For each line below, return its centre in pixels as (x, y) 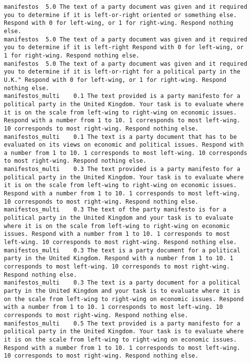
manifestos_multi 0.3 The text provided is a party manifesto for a (122, 169)
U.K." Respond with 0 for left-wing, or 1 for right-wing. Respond (115, 80)
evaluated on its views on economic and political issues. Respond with (124, 145)
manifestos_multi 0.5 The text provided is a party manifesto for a (122, 323)
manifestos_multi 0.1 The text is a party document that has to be (120, 137)
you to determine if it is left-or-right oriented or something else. (120, 15)
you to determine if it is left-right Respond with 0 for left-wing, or (124, 48)
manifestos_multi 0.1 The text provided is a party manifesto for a (122, 96)
